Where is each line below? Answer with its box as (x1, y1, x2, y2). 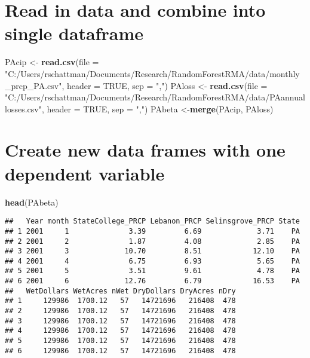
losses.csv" (5, 102, 42, 115)
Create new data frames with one (5, 137, 286, 162)
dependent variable (5, 161, 165, 185)
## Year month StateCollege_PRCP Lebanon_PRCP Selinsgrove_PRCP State (5, 217, 300, 226)
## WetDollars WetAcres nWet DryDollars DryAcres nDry (5, 286, 236, 295)
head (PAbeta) (5, 195, 59, 208)
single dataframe (5, 21, 144, 45)
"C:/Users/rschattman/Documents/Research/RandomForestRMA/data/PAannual (5, 91, 305, 103)
